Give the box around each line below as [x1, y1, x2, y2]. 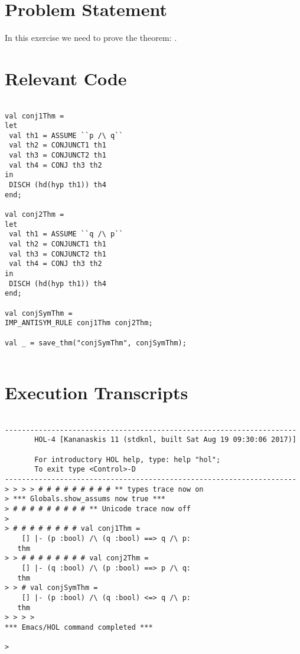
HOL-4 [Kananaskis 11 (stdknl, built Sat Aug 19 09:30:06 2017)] [34, 435, 296, 444]
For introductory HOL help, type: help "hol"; [34, 455, 221, 464]
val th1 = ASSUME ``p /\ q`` [9, 131, 123, 140]
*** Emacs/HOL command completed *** [5, 623, 153, 631]
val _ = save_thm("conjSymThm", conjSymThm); [5, 338, 187, 347]
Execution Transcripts [5, 380, 188, 405]
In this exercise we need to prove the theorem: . [5, 31, 177, 44]
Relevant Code [5, 66, 127, 90]
